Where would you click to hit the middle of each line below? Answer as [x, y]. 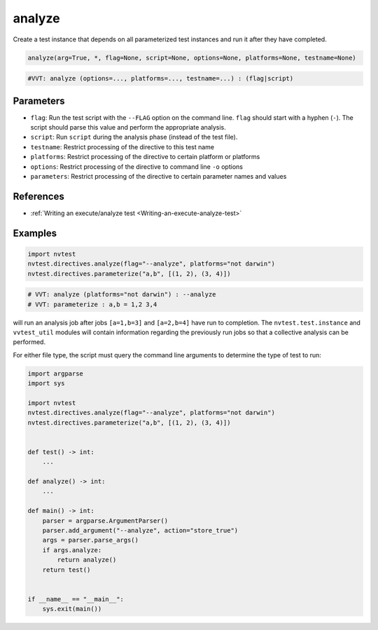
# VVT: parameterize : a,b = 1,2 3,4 [92, 304]
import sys [46, 383]
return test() [66, 570]
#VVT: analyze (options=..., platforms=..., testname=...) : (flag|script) [161, 78]
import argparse [56, 374]
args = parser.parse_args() [91, 540]
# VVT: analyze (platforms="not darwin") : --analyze [122, 295]
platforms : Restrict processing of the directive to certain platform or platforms [145, 157]
